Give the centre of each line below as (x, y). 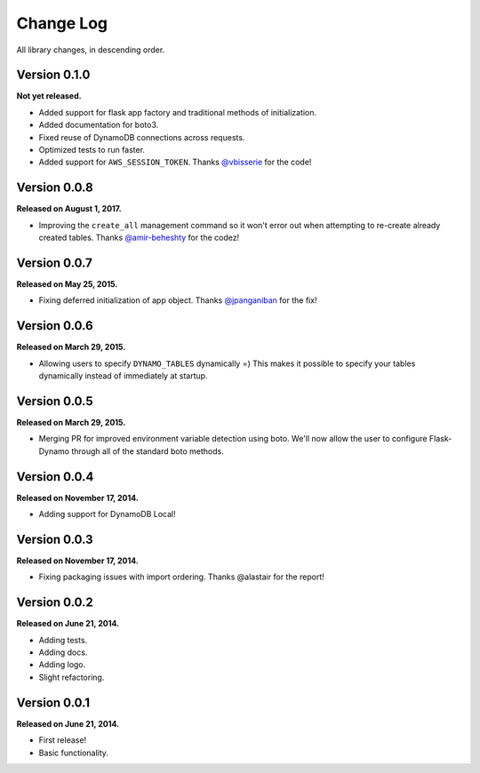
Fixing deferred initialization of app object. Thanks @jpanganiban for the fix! (178, 300)
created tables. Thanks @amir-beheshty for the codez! (139, 238)
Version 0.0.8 (55, 188)
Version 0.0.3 (55, 539)
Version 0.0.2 (55, 603)
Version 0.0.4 (55, 477)
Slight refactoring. (72, 677)
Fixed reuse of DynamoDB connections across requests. (142, 137)
